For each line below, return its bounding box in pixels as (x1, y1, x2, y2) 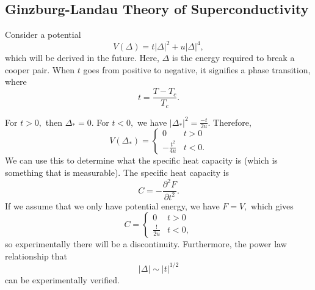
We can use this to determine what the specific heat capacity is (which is (5, 154, 278, 167)
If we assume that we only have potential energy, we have (5, 199, 220, 212)
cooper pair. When (5, 63, 75, 76)
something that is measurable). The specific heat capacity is (5, 166, 230, 179)
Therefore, (213, 115, 252, 128)
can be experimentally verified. (5, 273, 120, 286)
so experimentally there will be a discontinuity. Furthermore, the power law (5, 237, 287, 250)
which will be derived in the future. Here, (5, 51, 159, 64)
